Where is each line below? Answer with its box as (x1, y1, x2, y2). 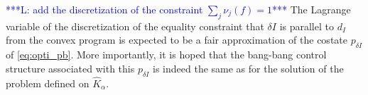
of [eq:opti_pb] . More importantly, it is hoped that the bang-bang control (6, 47, 327, 62)
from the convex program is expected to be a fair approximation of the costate (6, 32, 347, 47)
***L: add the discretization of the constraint (6, 2, 203, 16)
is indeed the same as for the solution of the (153, 61, 344, 75)
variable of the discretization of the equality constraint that (6, 18, 264, 33)
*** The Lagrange (272, 2, 351, 16)
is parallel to (279, 18, 334, 33)
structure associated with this (6, 61, 135, 75)
